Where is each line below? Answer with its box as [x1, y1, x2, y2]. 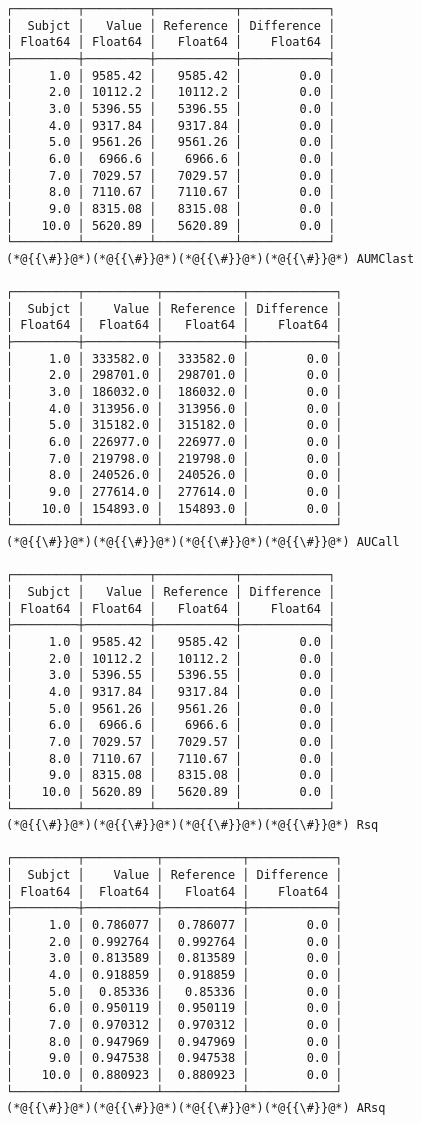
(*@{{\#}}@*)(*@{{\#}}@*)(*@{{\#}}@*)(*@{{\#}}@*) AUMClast [6, 251, 415, 266]
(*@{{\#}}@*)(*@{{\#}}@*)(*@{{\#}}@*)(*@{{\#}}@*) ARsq [6, 1101, 386, 1116]
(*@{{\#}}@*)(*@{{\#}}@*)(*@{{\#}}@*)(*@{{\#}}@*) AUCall [6, 535, 400, 549]
